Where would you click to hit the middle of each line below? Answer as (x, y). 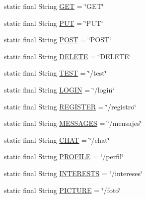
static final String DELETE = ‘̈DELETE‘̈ (68, 56)
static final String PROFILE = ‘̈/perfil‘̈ (64, 156)
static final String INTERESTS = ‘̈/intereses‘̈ (73, 173)
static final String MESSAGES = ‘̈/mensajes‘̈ (73, 123)
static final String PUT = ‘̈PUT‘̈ (54, 23)
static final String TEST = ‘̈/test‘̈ (55, 73)
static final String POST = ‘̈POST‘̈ (58, 40)
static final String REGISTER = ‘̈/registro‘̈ (70, 106)
